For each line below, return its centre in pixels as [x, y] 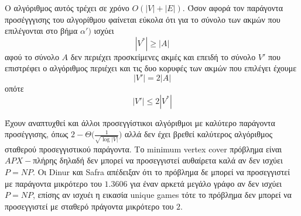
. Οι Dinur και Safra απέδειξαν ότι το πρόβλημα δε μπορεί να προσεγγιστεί [161, 172]
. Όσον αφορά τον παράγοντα [233, 8]
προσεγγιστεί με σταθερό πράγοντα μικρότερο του [89, 206]
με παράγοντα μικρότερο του [53, 183]
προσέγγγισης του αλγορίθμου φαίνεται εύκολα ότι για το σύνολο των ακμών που [143, 19]
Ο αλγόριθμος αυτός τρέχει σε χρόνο [67, 8]
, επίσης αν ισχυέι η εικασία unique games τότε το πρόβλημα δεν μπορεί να [162, 195]
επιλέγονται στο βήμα [41, 31]
